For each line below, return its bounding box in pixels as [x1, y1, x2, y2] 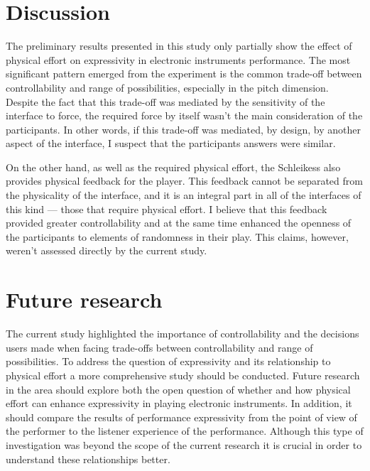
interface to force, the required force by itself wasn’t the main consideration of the [6, 108, 363, 123]
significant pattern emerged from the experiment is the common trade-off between [6, 66, 362, 81]
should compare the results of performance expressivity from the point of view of [6, 409, 357, 424]
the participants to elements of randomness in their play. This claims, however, [6, 229, 349, 244]
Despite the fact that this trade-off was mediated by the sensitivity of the [6, 94, 325, 109]
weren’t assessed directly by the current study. [6, 243, 207, 258]
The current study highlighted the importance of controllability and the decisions [6, 326, 359, 341]
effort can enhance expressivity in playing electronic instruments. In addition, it [6, 396, 352, 411]
